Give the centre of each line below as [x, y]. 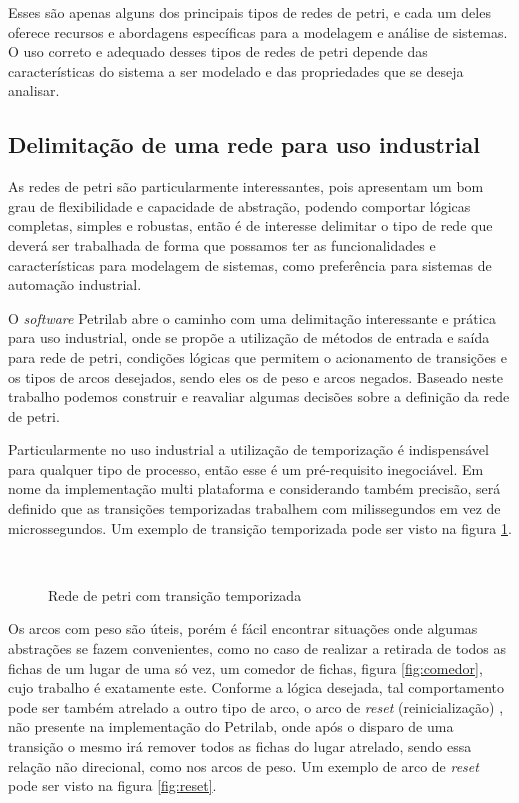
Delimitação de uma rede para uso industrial [244, 144]
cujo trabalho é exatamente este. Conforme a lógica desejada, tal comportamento [256, 687]
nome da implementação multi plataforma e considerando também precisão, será [254, 488]
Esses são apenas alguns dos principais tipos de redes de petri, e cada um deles [249, 12]
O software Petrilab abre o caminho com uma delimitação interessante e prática [252, 317]
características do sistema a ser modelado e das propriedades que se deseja [236, 70]
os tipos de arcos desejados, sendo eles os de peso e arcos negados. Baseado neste [256, 376]
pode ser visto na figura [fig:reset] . [112, 785]
